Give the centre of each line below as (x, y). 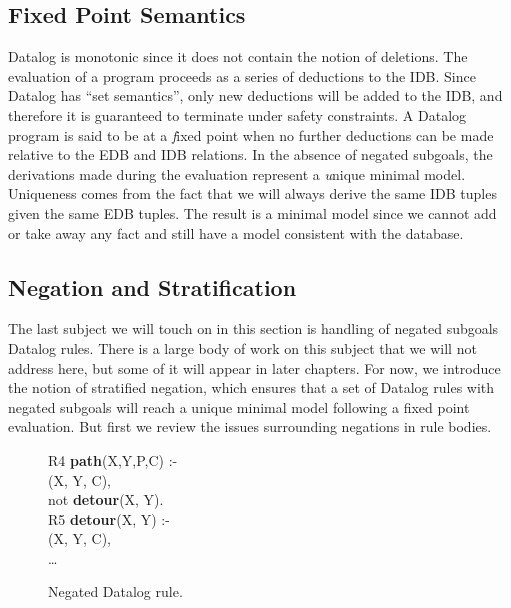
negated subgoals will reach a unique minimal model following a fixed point (239, 406)
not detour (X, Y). (106, 499)
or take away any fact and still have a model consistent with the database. (236, 232)
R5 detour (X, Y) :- (109, 518)
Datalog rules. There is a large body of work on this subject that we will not (242, 347)
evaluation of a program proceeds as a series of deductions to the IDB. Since (242, 75)
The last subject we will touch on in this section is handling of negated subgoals (253, 328)
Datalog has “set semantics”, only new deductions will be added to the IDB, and (255, 95)
